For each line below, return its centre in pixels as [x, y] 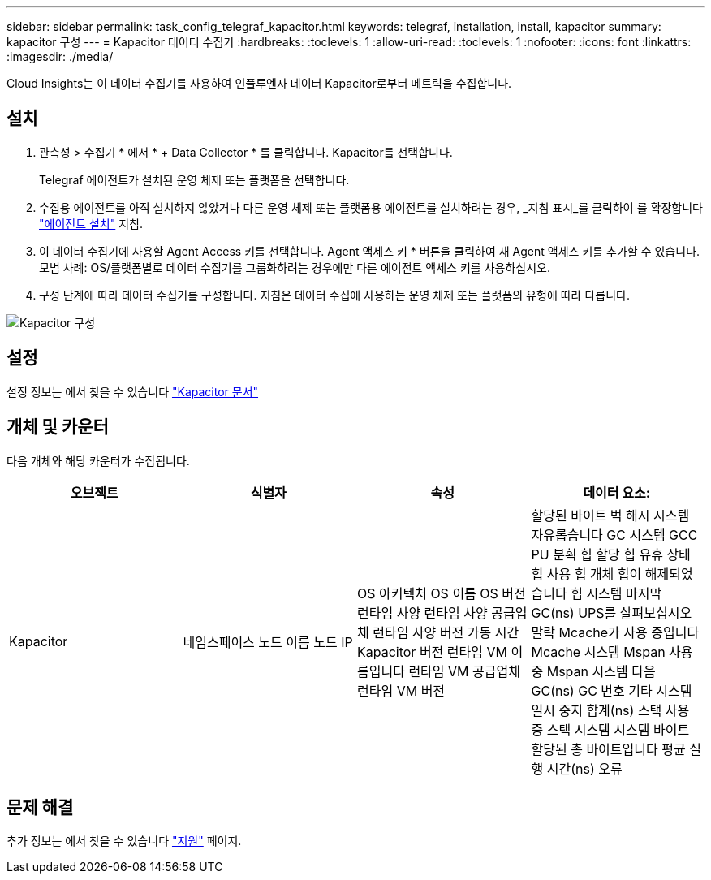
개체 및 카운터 [58, 427]
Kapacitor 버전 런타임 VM [432, 651]
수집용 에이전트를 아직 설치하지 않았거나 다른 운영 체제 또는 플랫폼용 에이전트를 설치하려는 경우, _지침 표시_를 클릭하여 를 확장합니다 [371, 207]
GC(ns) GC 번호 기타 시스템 [612, 690]
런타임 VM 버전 [401, 690]
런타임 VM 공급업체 [464, 671]
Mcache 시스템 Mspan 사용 [612, 651]
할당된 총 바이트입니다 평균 [608, 749]
